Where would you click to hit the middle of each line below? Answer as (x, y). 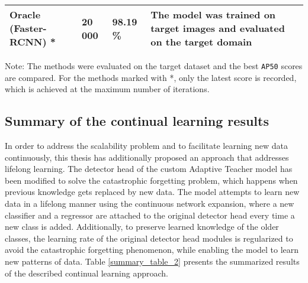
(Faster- (28, 28)
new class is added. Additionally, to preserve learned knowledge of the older (142, 227)
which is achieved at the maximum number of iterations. (107, 89)
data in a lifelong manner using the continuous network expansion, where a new (150, 204)
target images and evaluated (218, 28)
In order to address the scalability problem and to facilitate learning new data (147, 146)
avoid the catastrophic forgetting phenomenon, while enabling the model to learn (152, 250)
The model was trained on (213, 14)
